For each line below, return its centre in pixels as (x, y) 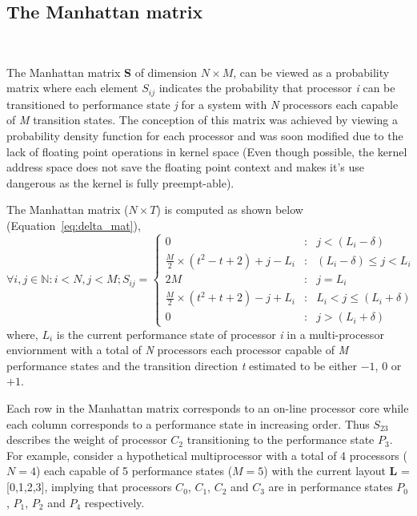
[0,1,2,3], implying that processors (89, 487)
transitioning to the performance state (281, 439)
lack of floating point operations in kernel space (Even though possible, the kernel (207, 151)
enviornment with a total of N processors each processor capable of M (178, 350)
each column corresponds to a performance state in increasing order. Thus (188, 423)
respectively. (114, 502)
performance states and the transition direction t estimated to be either (182, 365)
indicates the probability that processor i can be (277, 88)
